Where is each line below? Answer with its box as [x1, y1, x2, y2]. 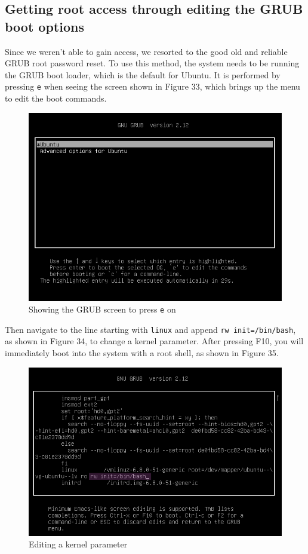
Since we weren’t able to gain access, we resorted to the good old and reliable [5, 45, 288, 57]
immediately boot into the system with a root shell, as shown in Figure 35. [5, 347, 279, 359]
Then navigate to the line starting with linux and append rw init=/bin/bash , [5, 323, 296, 335]
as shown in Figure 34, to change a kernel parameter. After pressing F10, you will [5, 335, 304, 347]
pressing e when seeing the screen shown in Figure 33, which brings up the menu [5, 80, 300, 93]
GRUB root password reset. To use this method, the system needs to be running [5, 57, 300, 69]
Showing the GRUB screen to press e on [29, 303, 176, 316]
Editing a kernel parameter [29, 538, 128, 550]
